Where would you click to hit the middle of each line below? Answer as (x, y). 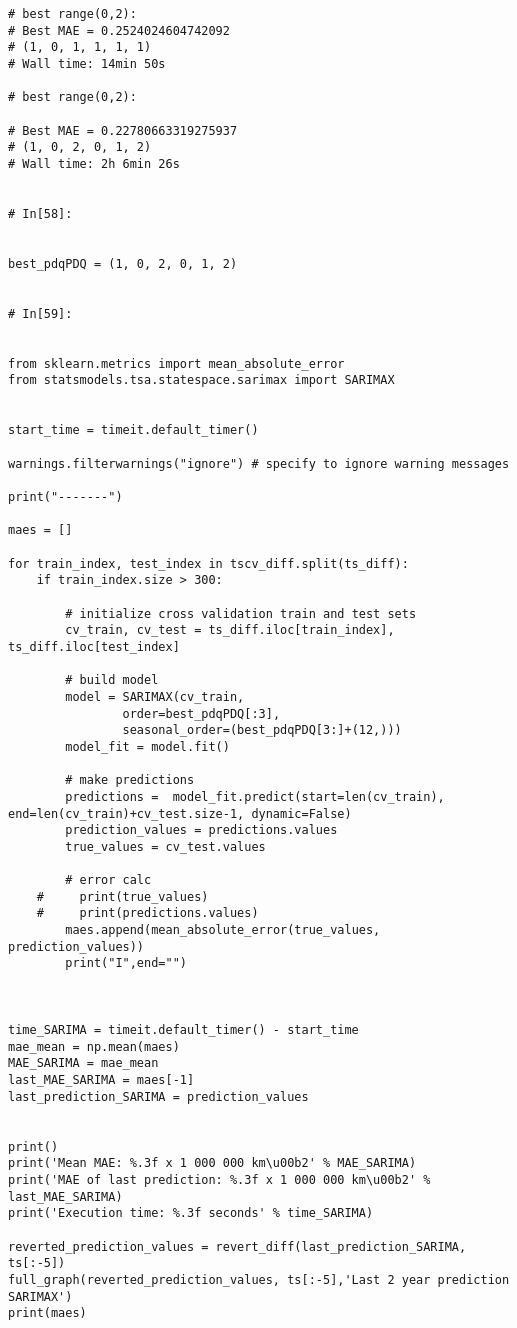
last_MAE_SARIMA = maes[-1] (101, 1080)
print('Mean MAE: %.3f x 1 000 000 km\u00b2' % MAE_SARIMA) (212, 1163)
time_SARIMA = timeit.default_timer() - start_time (183, 1030)
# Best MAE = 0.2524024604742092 (119, 30)
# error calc (108, 880)
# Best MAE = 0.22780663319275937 (123, 130)
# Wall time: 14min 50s (87, 63)
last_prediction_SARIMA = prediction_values (158, 1096)
